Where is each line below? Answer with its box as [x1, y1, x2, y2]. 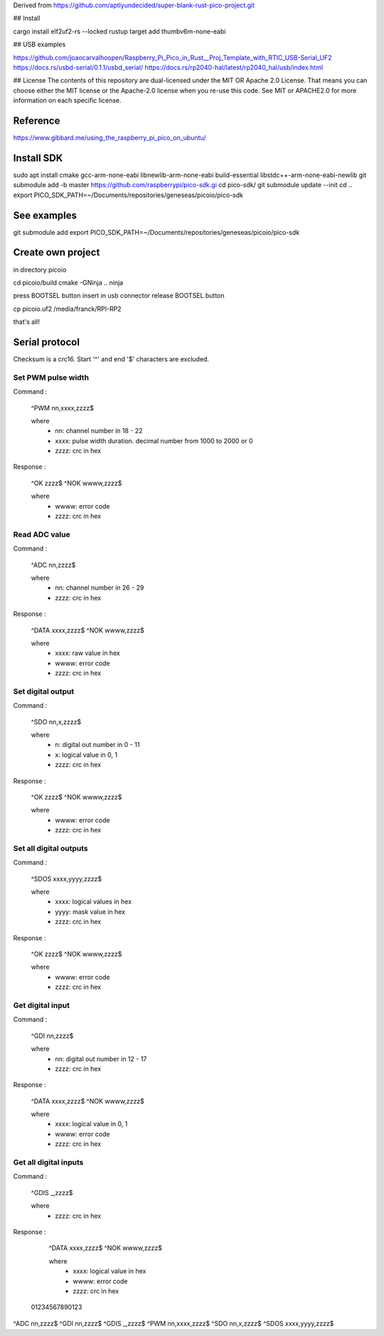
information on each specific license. [13, 96, 122, 105]
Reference [13, 115, 60, 127]
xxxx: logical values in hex [55, 897, 132, 906]
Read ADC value [13, 529, 70, 539]
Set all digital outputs [13, 843, 88, 853]
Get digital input [13, 1000, 70, 1010]
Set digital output [13, 686, 75, 696]
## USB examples [13, 40, 66, 49]
